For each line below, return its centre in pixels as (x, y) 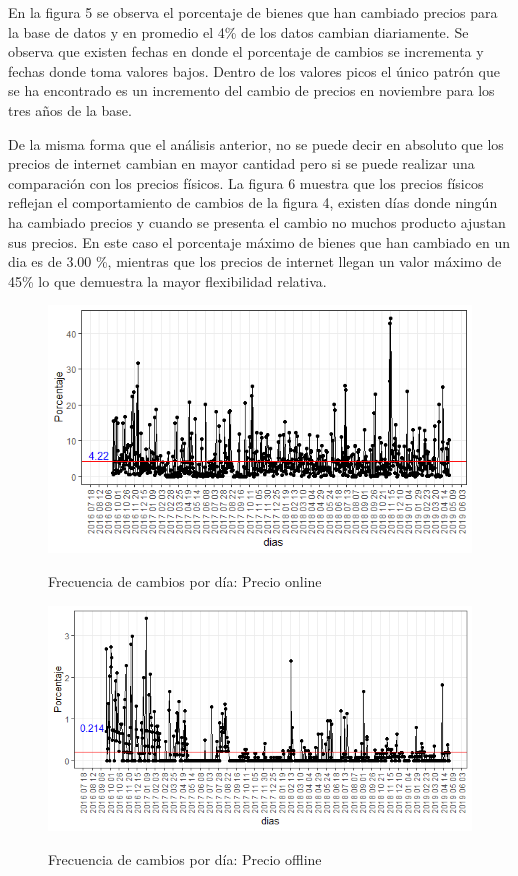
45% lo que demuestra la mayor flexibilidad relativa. (167, 280)
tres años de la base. (70, 109)
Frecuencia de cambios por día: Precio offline (185, 858)
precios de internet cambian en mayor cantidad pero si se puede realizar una (241, 163)
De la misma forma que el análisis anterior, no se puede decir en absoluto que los (256, 143)
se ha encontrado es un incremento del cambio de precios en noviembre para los (251, 90)
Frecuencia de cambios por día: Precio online (185, 581)
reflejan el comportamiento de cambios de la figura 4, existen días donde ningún (253, 202)
